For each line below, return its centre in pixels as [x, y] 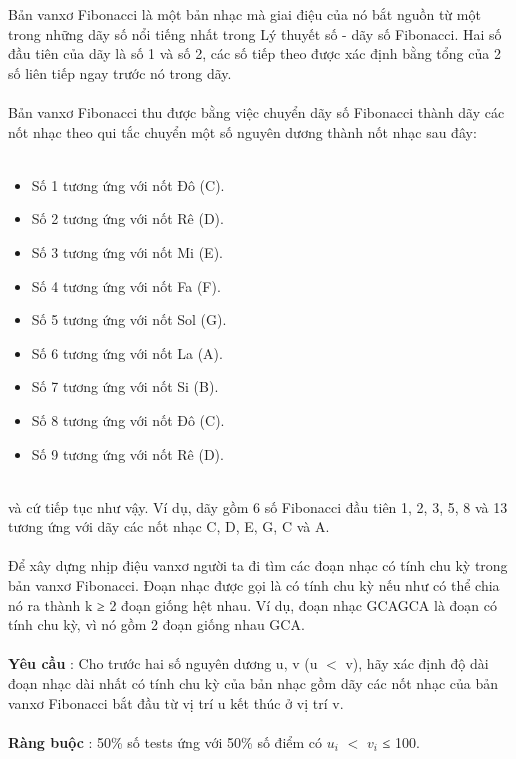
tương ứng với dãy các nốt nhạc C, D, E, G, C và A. [169, 526]
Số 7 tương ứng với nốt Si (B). [125, 386]
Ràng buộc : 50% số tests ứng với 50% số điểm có [165, 741]
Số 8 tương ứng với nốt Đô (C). [128, 419]
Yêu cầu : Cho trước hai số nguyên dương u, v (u [163, 663]
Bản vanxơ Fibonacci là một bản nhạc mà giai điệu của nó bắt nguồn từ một [244, 14]
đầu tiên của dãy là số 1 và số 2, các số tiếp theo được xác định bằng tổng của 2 [254, 53]
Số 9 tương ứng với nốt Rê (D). [127, 453]
